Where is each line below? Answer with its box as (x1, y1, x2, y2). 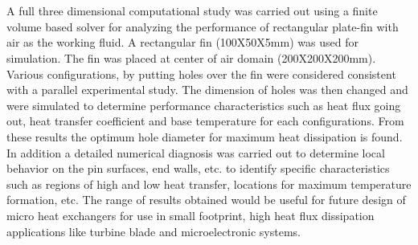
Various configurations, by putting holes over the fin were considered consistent (6, 65, 396, 82)
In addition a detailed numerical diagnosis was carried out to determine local (6, 144, 385, 161)
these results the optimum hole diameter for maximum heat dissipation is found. (6, 128, 403, 145)
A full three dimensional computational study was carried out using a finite (6, 2, 378, 19)
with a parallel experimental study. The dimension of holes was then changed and (6, 81, 408, 98)
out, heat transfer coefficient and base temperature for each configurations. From (6, 112, 404, 129)
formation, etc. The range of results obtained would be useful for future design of (6, 191, 406, 208)
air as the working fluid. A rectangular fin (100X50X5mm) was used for (6, 34, 359, 51)
